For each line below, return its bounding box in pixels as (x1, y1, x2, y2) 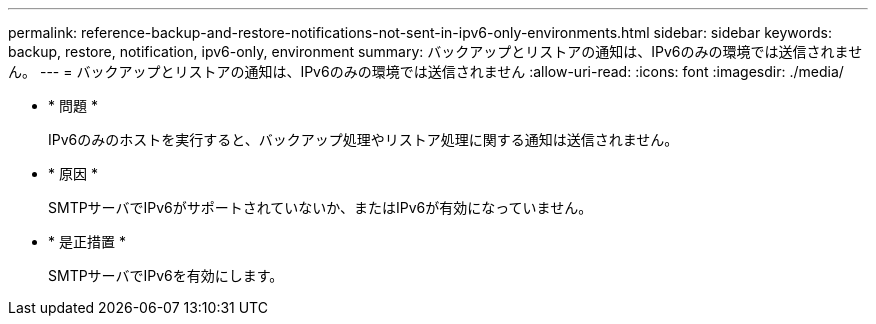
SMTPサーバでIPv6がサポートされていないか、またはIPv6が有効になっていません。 (48, 199, 593, 216)
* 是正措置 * (48, 233, 126, 250)
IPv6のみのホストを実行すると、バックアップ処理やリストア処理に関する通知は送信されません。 (48, 131, 679, 148)
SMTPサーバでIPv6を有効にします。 (48, 267, 284, 284)
